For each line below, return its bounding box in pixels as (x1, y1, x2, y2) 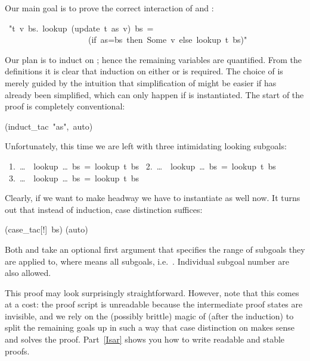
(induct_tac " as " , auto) (5, 120, 93, 132)
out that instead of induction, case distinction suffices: (5, 203, 203, 215)
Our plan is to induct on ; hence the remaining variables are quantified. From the (5, 53, 302, 65)
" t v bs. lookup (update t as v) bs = (9, 21, 154, 34)
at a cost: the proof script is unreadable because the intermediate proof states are (5, 298, 303, 310)
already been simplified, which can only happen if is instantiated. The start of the (5, 88, 304, 101)
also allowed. (5, 266, 51, 279)
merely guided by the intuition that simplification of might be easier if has (5, 76, 277, 89)
